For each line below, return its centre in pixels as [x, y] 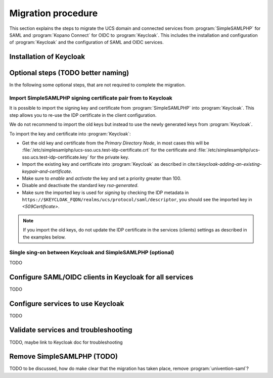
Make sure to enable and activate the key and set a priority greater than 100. [102, 178]
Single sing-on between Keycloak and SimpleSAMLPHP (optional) [92, 253]
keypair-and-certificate [46, 171]
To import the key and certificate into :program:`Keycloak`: [70, 133]
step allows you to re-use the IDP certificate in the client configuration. [83, 115]
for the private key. [110, 157]
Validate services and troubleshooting [71, 330]
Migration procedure [54, 13]
